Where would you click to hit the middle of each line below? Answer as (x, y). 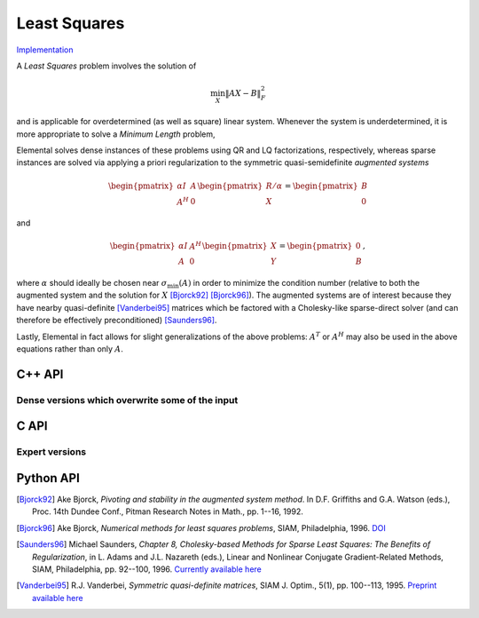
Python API (48, 478)
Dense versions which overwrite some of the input (127, 400)
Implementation (45, 50)
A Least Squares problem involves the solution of (106, 66)
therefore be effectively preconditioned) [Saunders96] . (117, 321)
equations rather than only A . (70, 349)
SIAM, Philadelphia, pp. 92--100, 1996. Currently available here (147, 569)
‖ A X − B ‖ (243, 94)
